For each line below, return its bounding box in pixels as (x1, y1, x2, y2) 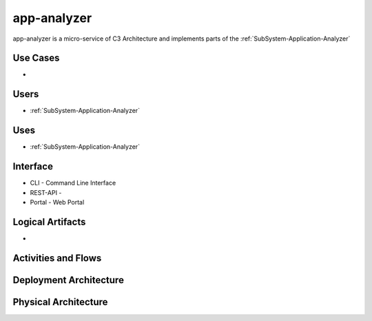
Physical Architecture (12, 296, 108, 308)
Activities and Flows (12, 252, 102, 264)
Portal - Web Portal (30, 198, 85, 206)
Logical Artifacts (12, 216, 86, 227)
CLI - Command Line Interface (30, 179, 116, 187)
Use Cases (12, 52, 60, 64)
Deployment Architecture (12, 274, 124, 286)
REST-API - (30, 188, 62, 196)
